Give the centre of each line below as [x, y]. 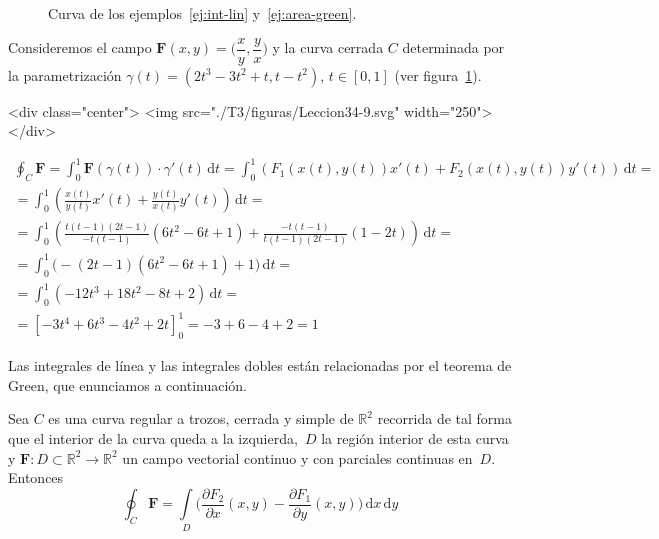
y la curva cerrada [328, 47]
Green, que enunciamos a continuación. [127, 384]
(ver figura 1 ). [438, 74]
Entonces [36, 477]
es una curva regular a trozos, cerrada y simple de [201, 418]
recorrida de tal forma [444, 418]
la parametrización [65, 74]
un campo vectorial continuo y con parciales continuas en [297, 457]
